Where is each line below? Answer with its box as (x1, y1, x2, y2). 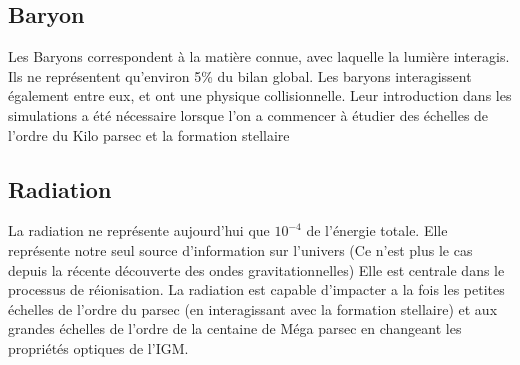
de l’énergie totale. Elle (306, 220, 448, 241)
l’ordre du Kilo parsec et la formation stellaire (8, 124, 290, 145)
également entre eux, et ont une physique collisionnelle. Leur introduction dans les (8, 85, 512, 106)
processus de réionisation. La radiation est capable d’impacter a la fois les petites (8, 279, 505, 300)
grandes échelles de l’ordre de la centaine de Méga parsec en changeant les (8, 318, 462, 339)
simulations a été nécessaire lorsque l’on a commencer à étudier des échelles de (8, 104, 489, 125)
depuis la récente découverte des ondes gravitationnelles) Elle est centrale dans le (8, 259, 505, 280)
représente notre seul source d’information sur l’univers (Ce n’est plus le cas (8, 239, 473, 260)
